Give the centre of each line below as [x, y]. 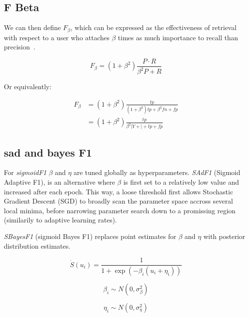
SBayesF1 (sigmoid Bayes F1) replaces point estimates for [90, 236]
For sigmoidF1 [25, 172]
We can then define [32, 27]
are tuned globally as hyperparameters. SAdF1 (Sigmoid [157, 172]
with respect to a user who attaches [57, 37]
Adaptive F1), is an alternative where [60, 182]
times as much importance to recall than [178, 37]
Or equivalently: [28, 87]
